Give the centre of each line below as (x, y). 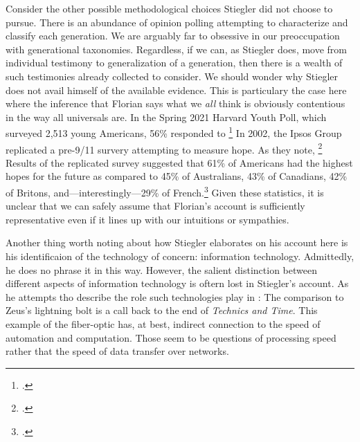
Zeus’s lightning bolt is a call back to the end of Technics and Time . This (162, 310)
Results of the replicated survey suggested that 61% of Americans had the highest (179, 162)
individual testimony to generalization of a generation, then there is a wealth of (174, 63)
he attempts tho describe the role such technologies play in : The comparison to (175, 296)
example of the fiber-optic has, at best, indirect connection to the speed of (163, 324)
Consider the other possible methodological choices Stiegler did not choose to (169, 8)
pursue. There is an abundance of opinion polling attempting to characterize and (177, 22)
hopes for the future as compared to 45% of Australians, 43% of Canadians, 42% (177, 176)
